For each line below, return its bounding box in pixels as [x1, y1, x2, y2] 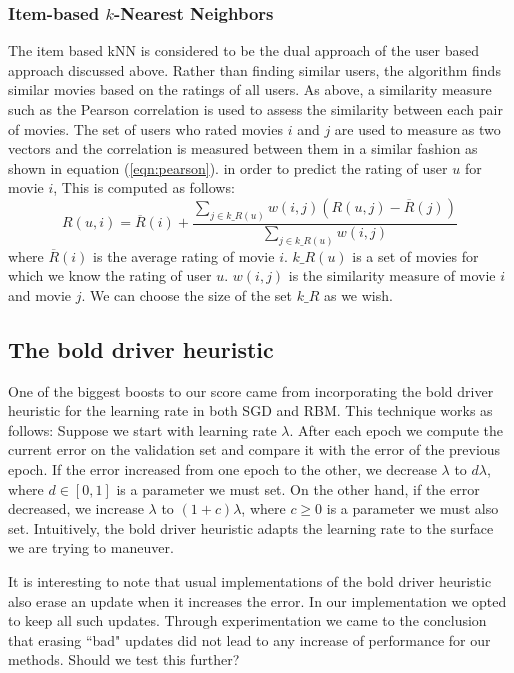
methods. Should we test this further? [8, 649, 240, 670]
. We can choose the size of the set [81, 284, 293, 305]
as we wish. [323, 284, 393, 305]
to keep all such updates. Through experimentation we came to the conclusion [8, 610, 487, 631]
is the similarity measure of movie [288, 265, 496, 286]
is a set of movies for [352, 245, 479, 266]
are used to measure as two [334, 118, 501, 139]
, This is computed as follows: [53, 177, 235, 198]
